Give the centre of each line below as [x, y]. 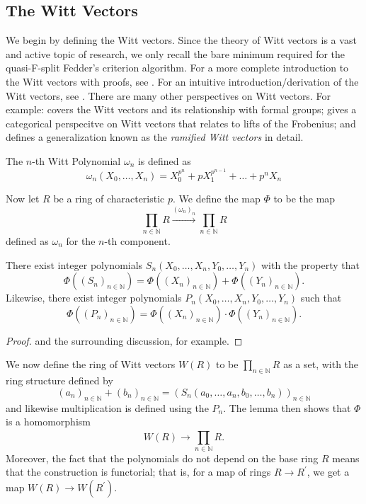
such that [321, 298]
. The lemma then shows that [287, 407]
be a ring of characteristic [109, 199]
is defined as [164, 160]
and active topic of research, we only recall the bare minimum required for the [176, 53]
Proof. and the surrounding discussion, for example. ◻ [124, 340]
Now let [23, 199]
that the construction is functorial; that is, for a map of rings [138, 472]
